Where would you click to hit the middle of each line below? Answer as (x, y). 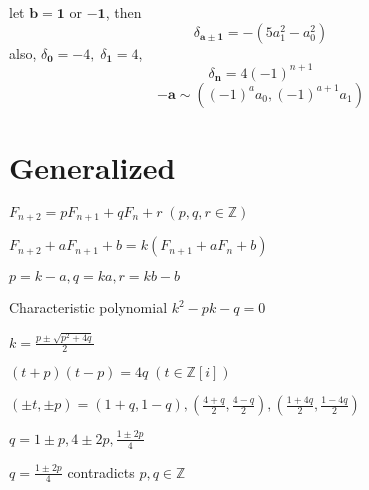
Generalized (92, 166)
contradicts (101, 471)
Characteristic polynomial (88, 307)
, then (123, 12)
